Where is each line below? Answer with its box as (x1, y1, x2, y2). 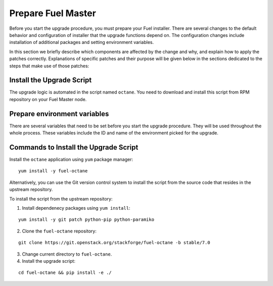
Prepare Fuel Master (9, 8, 96, 19)
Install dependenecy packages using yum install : (22, 205, 130, 211)
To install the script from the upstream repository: (9, 196, 113, 202)
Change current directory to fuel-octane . (22, 251, 112, 257)
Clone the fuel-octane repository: (22, 228, 97, 234)
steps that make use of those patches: (9, 63, 89, 69)
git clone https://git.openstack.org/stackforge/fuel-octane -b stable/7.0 (18, 240, 210, 246)
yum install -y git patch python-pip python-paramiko (18, 217, 154, 222)
